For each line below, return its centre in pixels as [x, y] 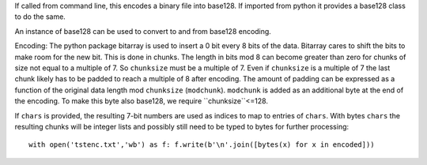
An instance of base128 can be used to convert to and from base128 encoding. [143, 31]
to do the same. [40, 17]
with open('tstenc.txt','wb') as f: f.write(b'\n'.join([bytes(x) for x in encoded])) [202, 145]
